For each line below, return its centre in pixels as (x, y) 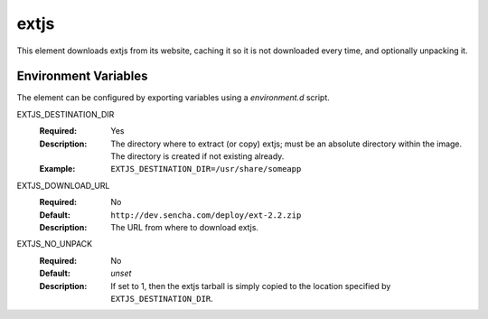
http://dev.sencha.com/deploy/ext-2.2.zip (206, 215)
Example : (57, 169)
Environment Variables (82, 76)
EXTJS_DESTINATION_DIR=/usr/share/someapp (206, 169)
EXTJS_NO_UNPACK (55, 244)
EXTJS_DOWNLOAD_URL (63, 185)
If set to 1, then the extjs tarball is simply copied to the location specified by (251, 286)
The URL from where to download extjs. (185, 227)
